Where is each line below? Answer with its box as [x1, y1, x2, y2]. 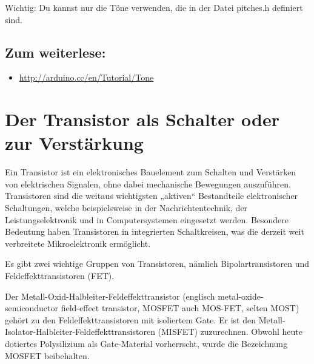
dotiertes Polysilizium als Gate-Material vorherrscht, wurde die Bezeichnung [5, 337, 288, 350]
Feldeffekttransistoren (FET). [5, 269, 115, 282]
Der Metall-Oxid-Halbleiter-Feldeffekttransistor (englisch [5, 289, 215, 302]
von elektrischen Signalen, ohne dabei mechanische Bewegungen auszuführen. [5, 177, 291, 190]
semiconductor [5, 302, 59, 314]
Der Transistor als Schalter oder [5, 107, 279, 132]
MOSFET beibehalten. [5, 349, 90, 362]
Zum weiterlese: [5, 42, 106, 61]
